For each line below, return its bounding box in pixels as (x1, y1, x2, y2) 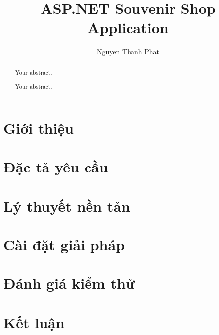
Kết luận (3, 312, 65, 332)
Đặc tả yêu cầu (3, 157, 108, 177)
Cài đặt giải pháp (3, 234, 125, 255)
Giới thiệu (3, 117, 74, 138)
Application (88, 17, 169, 38)
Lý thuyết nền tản (3, 195, 130, 216)
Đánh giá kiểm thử (3, 273, 135, 293)
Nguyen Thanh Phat (97, 46, 159, 56)
